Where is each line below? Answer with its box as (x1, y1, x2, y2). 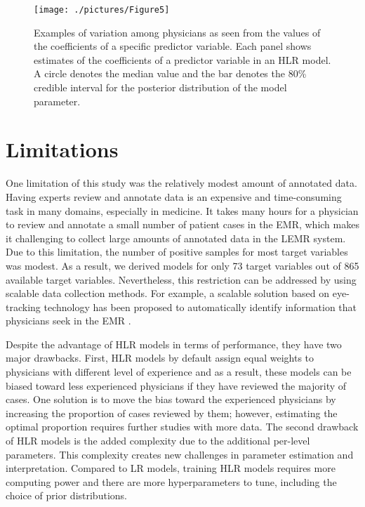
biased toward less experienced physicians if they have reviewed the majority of (6, 378, 347, 393)
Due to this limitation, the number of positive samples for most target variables (6, 244, 348, 259)
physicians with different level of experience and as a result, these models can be (6, 364, 352, 379)
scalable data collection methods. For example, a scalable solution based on (6, 286, 330, 301)
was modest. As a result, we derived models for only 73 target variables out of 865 (6, 258, 359, 272)
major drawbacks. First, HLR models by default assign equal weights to (6, 350, 314, 365)
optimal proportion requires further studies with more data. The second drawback (6, 419, 359, 434)
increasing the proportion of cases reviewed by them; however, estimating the (6, 405, 338, 420)
